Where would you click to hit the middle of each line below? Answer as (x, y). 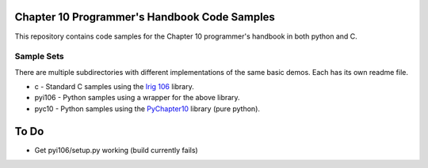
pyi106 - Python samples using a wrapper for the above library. (138, 98)
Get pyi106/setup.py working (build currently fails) (116, 150)
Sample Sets (39, 57)
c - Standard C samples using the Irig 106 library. (114, 87)
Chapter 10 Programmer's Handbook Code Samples (145, 17)
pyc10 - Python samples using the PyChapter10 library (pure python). (147, 108)
